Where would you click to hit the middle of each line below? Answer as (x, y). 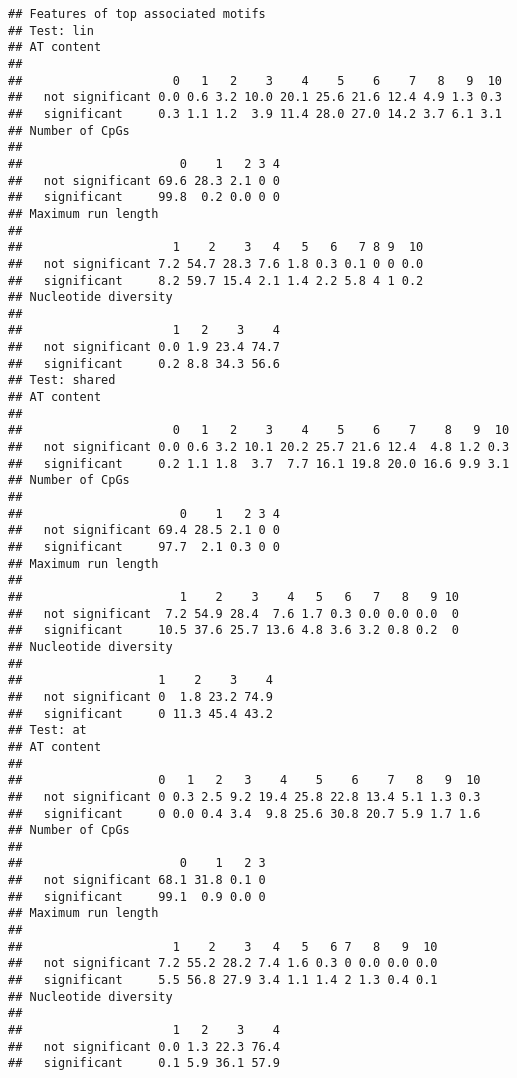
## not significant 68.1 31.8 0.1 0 (137, 880)
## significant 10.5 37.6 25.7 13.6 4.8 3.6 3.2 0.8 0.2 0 (234, 630)
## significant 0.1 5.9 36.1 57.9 (144, 1063)
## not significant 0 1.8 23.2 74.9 (140, 696)
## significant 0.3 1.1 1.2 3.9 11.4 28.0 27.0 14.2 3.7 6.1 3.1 (255, 113)
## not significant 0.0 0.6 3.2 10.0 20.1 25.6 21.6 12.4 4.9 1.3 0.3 (255, 97)
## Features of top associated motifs (137, 14)
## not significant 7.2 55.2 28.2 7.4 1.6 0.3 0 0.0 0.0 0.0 (223, 963)
